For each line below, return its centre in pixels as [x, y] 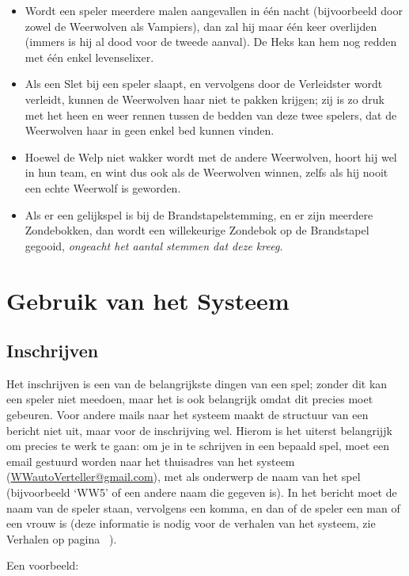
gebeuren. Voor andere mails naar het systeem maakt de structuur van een [187, 415]
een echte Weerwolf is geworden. [103, 187]
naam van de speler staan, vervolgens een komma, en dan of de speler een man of [203, 507]
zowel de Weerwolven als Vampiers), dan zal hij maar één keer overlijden [201, 26]
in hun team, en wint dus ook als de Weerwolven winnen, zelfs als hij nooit [206, 172]
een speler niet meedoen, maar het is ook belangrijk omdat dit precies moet [190, 399]
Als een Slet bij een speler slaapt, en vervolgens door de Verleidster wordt [204, 84]
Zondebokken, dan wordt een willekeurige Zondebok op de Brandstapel [197, 230]
